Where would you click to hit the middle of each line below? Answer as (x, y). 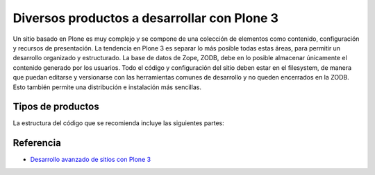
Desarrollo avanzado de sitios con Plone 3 (91, 160)
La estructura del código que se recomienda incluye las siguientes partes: (119, 123)
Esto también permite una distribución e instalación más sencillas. (107, 87)
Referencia (37, 143)
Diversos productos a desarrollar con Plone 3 (146, 18)
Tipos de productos (56, 107)
